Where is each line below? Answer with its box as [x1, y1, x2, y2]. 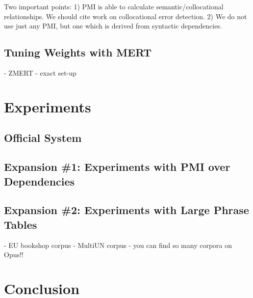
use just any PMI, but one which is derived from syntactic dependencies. [4, 21, 222, 31]
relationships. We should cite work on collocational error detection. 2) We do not [4, 11, 247, 21]
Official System [4, 130, 82, 145]
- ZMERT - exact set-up [4, 67, 76, 78]
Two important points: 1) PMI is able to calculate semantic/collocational [4, 1, 224, 11]
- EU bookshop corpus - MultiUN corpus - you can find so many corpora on [4, 240, 232, 250]
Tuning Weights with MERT [4, 45, 152, 60]
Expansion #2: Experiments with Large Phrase [4, 202, 249, 217]
